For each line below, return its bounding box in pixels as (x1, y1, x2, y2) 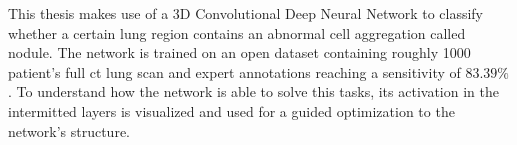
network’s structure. (8, 120, 130, 141)
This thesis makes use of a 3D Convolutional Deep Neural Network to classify (8, 3, 484, 23)
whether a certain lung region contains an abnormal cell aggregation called (8, 22, 466, 43)
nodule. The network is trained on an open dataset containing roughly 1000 (8, 42, 471, 63)
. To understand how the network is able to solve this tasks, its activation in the (8, 81, 499, 102)
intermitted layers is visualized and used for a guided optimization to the (8, 100, 455, 121)
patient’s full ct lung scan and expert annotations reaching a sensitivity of (8, 61, 461, 82)
